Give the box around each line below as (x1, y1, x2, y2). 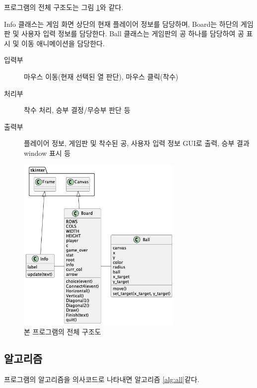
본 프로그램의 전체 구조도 (24, 326, 101, 337)
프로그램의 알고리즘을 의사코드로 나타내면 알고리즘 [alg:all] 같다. (4, 374, 199, 385)
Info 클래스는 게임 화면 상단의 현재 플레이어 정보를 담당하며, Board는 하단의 (4, 18, 239, 29)
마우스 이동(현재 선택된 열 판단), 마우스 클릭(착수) (24, 71, 179, 81)
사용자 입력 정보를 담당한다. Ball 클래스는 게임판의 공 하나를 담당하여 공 (21, 28, 244, 39)
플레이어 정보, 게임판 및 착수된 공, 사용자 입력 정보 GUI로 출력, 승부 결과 (24, 138, 250, 148)
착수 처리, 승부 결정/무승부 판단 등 (24, 105, 130, 115)
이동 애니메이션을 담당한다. (21, 38, 105, 48)
